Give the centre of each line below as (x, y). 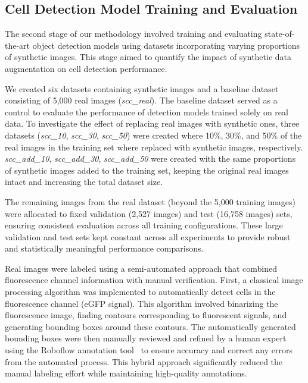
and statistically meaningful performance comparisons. (104, 248)
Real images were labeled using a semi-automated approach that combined (141, 268)
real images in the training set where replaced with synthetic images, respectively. (154, 147)
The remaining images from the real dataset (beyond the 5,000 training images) (150, 201)
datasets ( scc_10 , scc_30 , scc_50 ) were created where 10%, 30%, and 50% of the (153, 135)
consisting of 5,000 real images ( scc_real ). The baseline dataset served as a (141, 100)
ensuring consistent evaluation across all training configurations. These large (144, 225)
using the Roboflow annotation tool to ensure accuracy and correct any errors (149, 350)
